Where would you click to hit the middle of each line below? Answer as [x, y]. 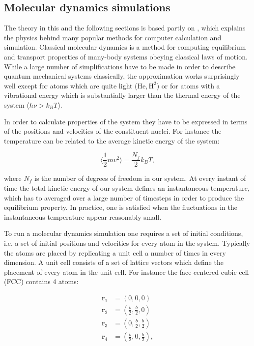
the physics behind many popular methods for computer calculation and [113, 37]
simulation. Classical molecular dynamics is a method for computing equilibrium [125, 47]
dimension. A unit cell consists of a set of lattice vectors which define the [114, 262]
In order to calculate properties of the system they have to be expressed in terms [126, 121]
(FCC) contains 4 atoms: [41, 281]
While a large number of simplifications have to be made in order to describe [120, 66]
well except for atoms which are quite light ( [71, 85]
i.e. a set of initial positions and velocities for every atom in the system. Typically [127, 243]
